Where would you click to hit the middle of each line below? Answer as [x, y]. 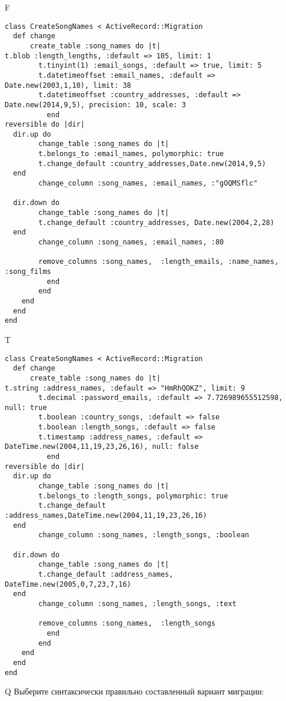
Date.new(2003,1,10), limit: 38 [68, 85]
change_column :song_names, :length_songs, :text [137, 604]
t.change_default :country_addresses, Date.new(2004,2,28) [157, 222]
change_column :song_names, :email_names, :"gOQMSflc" [148, 183]
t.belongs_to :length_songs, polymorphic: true [133, 496]
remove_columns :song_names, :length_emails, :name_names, [159, 262]
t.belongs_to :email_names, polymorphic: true [131, 154]
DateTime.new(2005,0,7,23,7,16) [68, 584]
